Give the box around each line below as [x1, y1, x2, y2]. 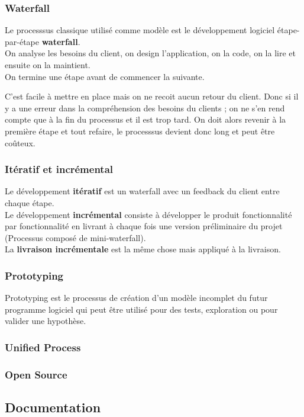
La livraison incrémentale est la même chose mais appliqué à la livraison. [5, 243, 281, 255]
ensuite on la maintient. [5, 59, 90, 70]
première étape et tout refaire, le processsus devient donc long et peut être [5, 124, 275, 137]
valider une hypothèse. [5, 315, 86, 327]
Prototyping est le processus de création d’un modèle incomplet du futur [5, 291, 268, 304]
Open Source [5, 367, 67, 381]
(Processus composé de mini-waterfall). [5, 231, 146, 243]
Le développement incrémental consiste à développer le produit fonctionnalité [5, 208, 292, 220]
